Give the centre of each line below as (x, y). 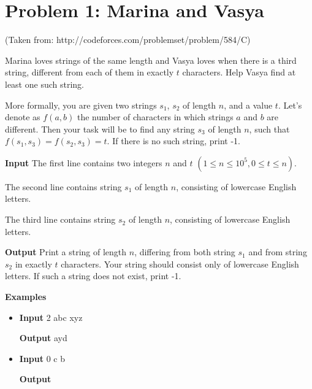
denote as (23, 117)
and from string (278, 252)
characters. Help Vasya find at (239, 72)
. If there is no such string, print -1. (173, 141)
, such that (269, 129)
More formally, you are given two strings (81, 105)
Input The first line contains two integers (84, 162)
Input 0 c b (42, 358)
